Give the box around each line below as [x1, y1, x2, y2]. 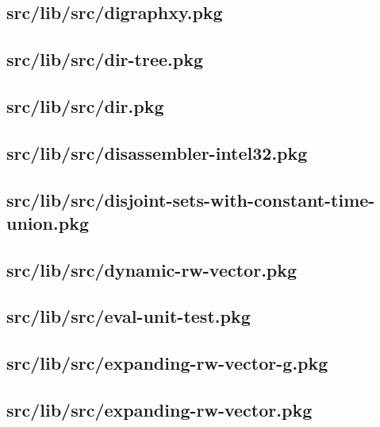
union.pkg [6, 210, 89, 235]
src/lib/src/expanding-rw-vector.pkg [6, 398, 313, 422]
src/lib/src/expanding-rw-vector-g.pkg [6, 351, 328, 375]
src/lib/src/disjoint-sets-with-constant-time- [6, 187, 375, 212]
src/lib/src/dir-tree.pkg [6, 47, 204, 72]
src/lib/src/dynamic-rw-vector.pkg [6, 257, 297, 281]
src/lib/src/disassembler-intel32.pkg [6, 140, 308, 165]
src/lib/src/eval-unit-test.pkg [6, 304, 251, 328]
